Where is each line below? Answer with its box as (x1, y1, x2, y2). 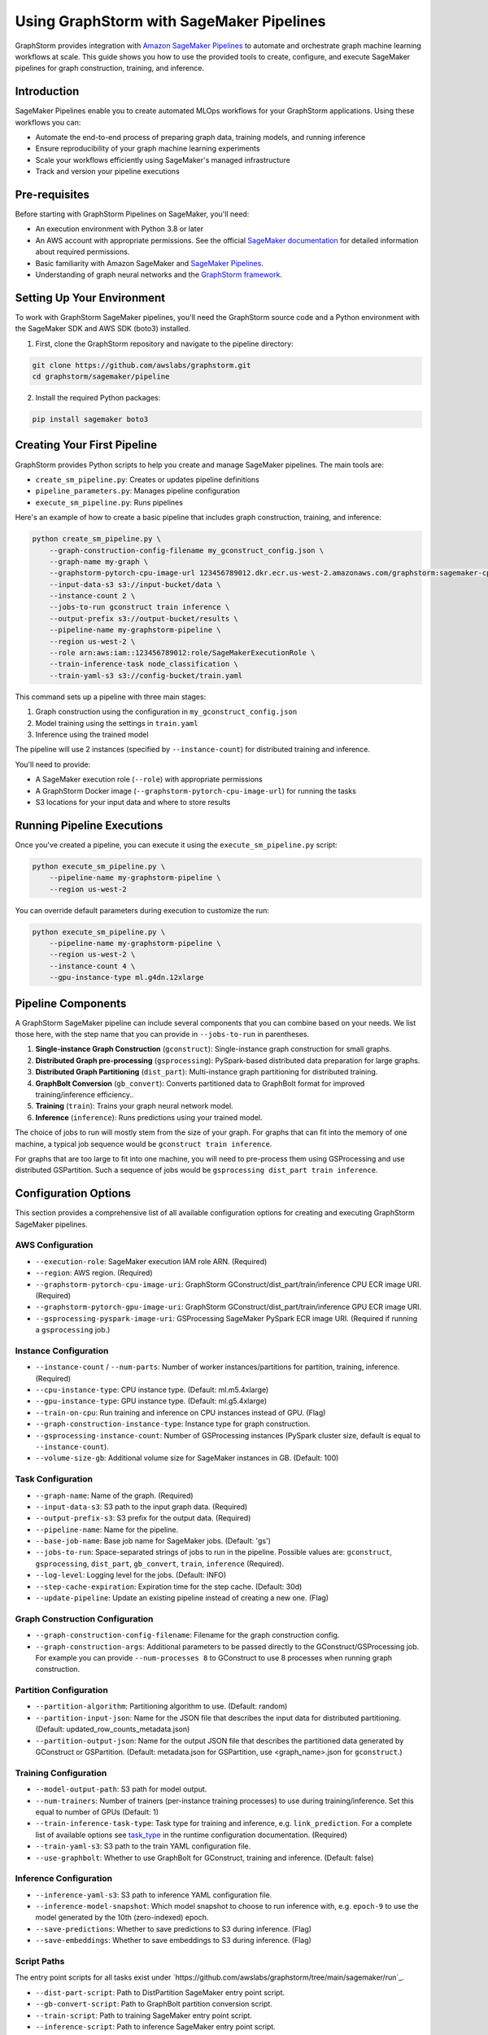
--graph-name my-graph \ (49, 557, 149, 566)
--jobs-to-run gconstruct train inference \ (49, 602, 230, 612)
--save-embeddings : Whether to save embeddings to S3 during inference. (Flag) (35, 1936, 312, 1945)
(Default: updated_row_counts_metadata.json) (35, 1724, 190, 1734)
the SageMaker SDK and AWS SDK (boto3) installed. (15, 324, 191, 334)
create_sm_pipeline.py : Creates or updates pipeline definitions (35, 475, 260, 484)
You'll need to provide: (15, 759, 91, 769)
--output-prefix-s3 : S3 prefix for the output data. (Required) (35, 1513, 251, 1523)
